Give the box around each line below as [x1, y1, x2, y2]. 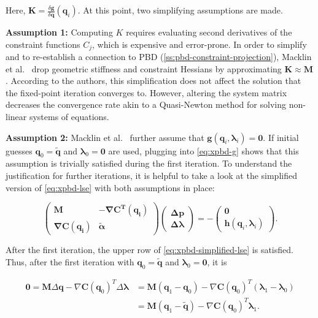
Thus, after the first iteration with [6, 255, 134, 268]
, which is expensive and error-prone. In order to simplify [92, 37, 307, 50]
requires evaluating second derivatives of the [126, 26, 292, 38]
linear [6, 110, 27, 123]
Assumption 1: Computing [6, 26, 113, 38]
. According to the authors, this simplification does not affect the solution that [6, 74, 301, 87]
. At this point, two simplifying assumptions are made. [77, 4, 283, 16]
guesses [6, 144, 33, 157]
